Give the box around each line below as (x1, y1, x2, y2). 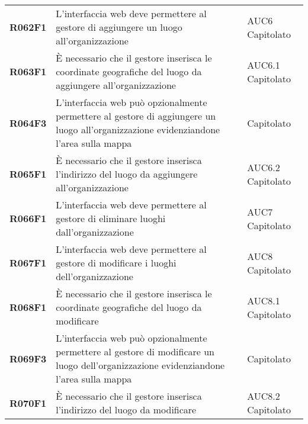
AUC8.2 (247, 389, 280, 403)
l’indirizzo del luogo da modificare (56, 403, 197, 416)
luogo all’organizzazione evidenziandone (56, 123, 220, 136)
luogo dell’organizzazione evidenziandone (56, 358, 225, 372)
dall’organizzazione (56, 225, 134, 239)
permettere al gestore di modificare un (56, 345, 215, 358)
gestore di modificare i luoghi (56, 256, 177, 269)
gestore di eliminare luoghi (56, 211, 166, 225)
